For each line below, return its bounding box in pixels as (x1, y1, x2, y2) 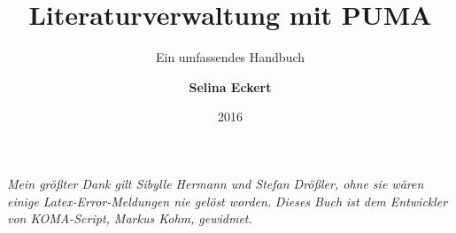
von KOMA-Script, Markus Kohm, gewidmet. (7, 209, 252, 228)
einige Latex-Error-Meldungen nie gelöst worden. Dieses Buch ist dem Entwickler (7, 191, 448, 210)
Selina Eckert (189, 77, 272, 96)
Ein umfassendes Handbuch (155, 48, 305, 66)
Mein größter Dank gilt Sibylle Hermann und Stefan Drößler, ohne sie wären (7, 174, 424, 192)
